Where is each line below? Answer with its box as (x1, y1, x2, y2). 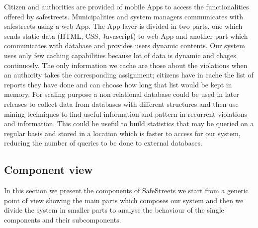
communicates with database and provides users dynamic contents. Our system (4, 40, 245, 51)
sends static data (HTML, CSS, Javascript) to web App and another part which (4, 30, 248, 41)
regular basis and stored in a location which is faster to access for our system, (4, 128, 241, 138)
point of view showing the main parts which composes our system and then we (4, 195, 244, 205)
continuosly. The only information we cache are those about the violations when (4, 60, 248, 70)
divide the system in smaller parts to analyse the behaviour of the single (4, 205, 224, 215)
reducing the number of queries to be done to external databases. (4, 138, 202, 148)
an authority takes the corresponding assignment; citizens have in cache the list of (4, 70, 254, 80)
